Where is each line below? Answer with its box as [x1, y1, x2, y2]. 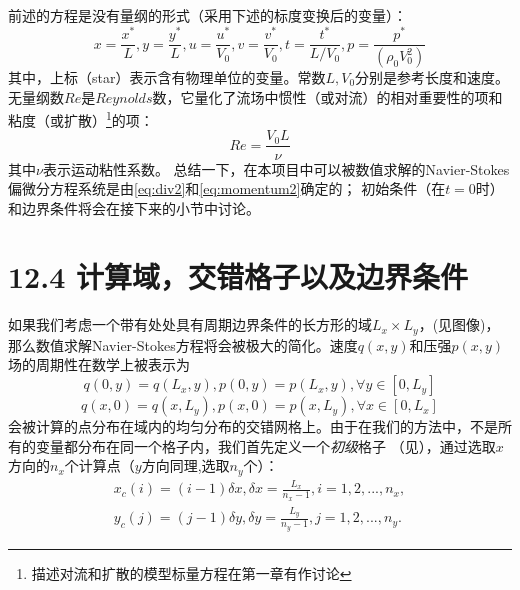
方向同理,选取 [141, 455, 230, 476]
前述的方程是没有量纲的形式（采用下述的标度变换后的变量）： [8, 5, 407, 25]
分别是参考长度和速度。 [355, 67, 510, 87]
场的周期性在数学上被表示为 [8, 354, 190, 375]
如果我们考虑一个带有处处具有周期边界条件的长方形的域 [8, 314, 372, 335]
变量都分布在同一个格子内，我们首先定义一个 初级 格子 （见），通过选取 [35, 435, 496, 456]
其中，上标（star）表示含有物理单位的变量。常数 [8, 67, 326, 87]
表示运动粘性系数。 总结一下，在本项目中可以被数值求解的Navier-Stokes [42, 158, 510, 179]
